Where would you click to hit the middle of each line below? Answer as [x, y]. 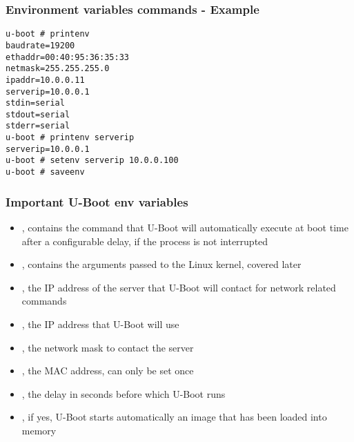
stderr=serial [38, 126]
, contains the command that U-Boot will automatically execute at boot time [185, 227]
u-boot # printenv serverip [70, 138]
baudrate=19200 [40, 45]
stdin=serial [35, 103]
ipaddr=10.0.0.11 [45, 80]
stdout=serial [38, 114]
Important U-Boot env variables [97, 201]
